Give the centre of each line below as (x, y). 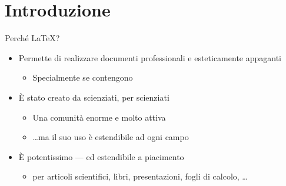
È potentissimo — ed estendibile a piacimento (101, 156)
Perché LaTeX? (32, 38)
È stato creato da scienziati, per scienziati (94, 97)
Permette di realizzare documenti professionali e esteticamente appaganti (150, 57)
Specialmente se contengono (83, 77)
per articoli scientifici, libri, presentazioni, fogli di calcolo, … (140, 176)
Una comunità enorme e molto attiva (99, 117)
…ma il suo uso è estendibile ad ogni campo (111, 137)
